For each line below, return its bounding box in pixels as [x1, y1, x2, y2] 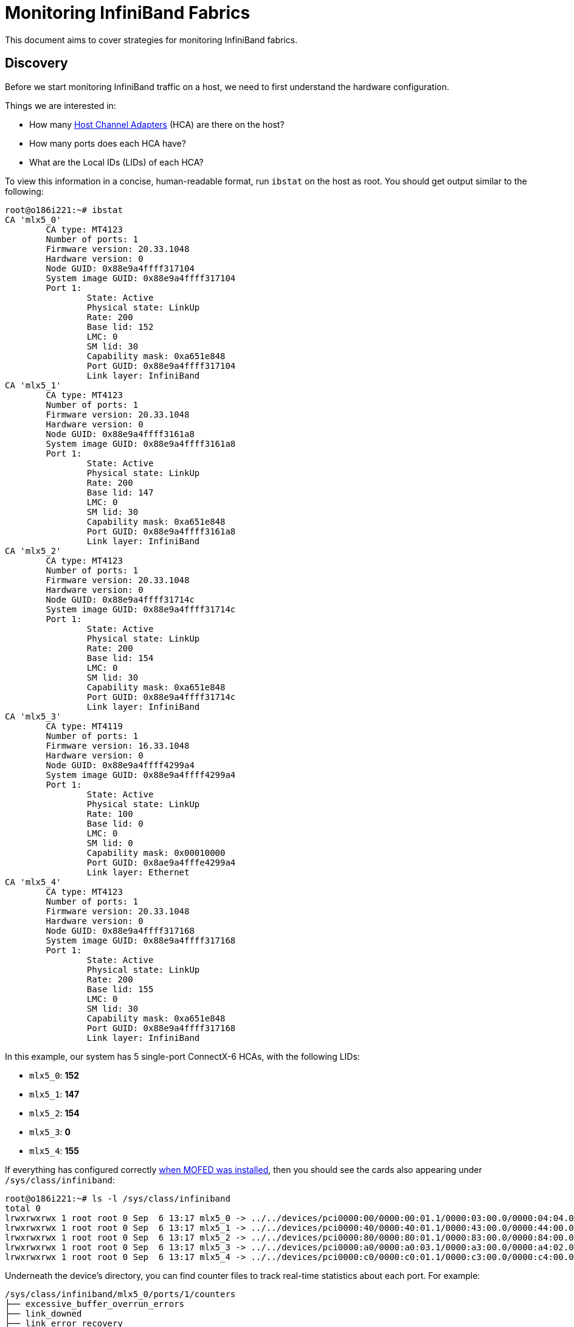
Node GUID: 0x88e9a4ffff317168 [46, 925, 195, 936]
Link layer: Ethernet [86, 867, 190, 877]
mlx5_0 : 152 [29, 1070, 80, 1080]
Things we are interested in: [5, 100, 116, 111]
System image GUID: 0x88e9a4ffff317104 [46, 273, 236, 283]
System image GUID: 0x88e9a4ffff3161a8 [46, 438, 236, 449]
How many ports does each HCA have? [29, 138, 186, 149]
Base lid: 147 [86, 487, 154, 497]
